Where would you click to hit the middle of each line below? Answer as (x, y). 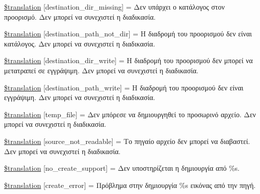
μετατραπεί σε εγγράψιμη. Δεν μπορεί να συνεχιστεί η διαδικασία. (101, 70)
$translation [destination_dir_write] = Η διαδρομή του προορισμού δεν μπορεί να (128, 60)
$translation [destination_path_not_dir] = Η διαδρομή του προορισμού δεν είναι (128, 34)
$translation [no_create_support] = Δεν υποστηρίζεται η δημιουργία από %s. (122, 168)
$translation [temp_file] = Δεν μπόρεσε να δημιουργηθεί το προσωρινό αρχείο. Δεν (130, 114)
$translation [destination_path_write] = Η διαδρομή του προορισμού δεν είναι (124, 87)
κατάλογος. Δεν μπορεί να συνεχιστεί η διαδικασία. (80, 43)
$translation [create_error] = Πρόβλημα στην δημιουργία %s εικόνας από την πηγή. (130, 185)
